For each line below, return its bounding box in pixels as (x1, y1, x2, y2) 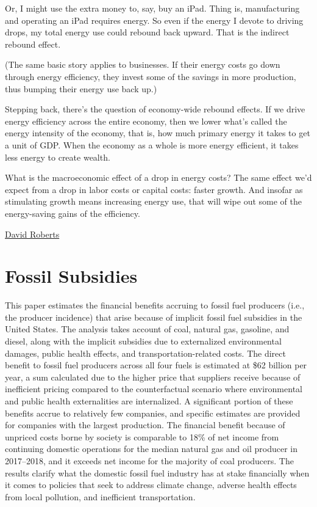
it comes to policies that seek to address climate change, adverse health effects (5, 478, 297, 491)
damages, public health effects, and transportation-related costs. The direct (5, 346, 286, 359)
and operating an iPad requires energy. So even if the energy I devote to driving (5, 13, 304, 26)
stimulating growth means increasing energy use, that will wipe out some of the (5, 195, 302, 208)
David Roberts (5, 227, 60, 240)
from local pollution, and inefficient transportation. (5, 490, 196, 503)
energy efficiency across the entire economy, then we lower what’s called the (5, 114, 287, 127)
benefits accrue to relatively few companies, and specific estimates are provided (5, 406, 301, 419)
